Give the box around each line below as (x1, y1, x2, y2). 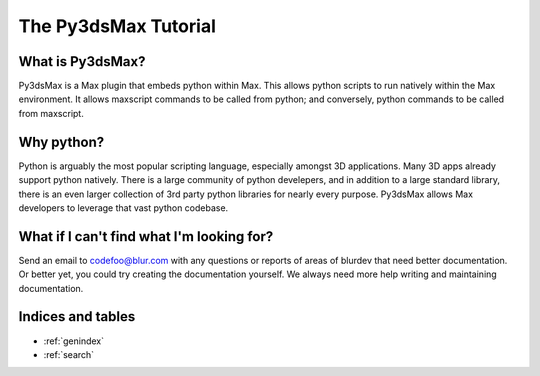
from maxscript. (18, 107, 84, 119)
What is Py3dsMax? (18, 53, 146, 70)
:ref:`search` (43, 348, 95, 360)
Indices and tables (18, 308, 136, 325)
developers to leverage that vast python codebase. (18, 201, 229, 214)
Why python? (18, 133, 105, 150)
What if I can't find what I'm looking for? (18, 228, 274, 245)
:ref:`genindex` (43, 335, 105, 347)
